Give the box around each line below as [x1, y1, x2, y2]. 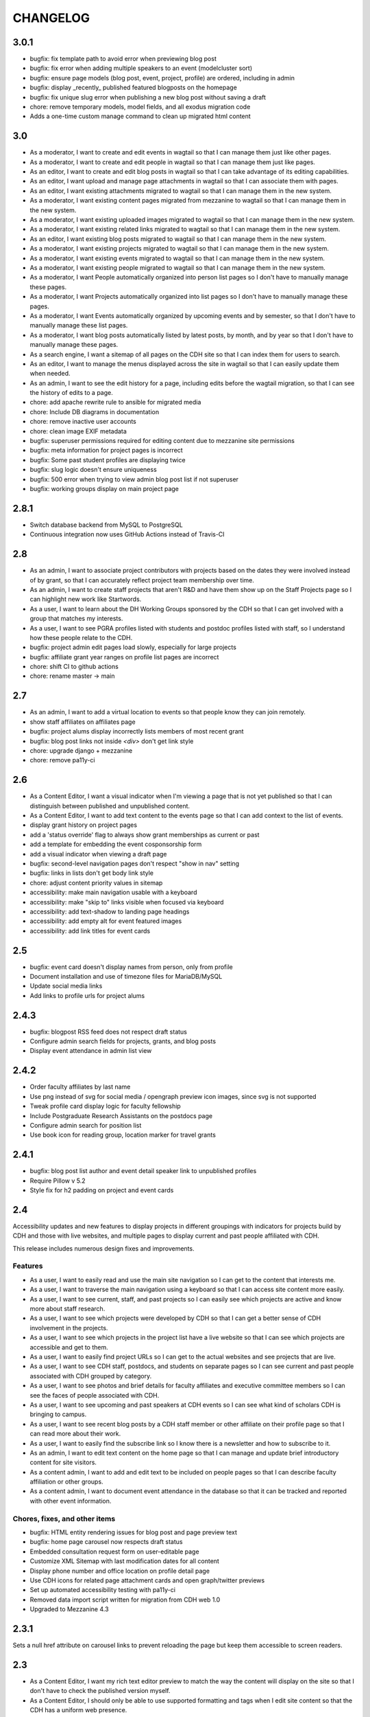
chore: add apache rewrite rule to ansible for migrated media [29, 398, 201, 407]
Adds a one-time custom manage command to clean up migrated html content [29, 112, 251, 120]
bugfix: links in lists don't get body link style [29, 869, 154, 877]
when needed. [29, 369, 71, 378]
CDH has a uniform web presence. [29, 1706, 127, 1714]
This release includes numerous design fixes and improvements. [12, 1244, 195, 1253]
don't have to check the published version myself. [29, 1687, 171, 1695]
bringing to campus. [29, 1410, 87, 1418]
